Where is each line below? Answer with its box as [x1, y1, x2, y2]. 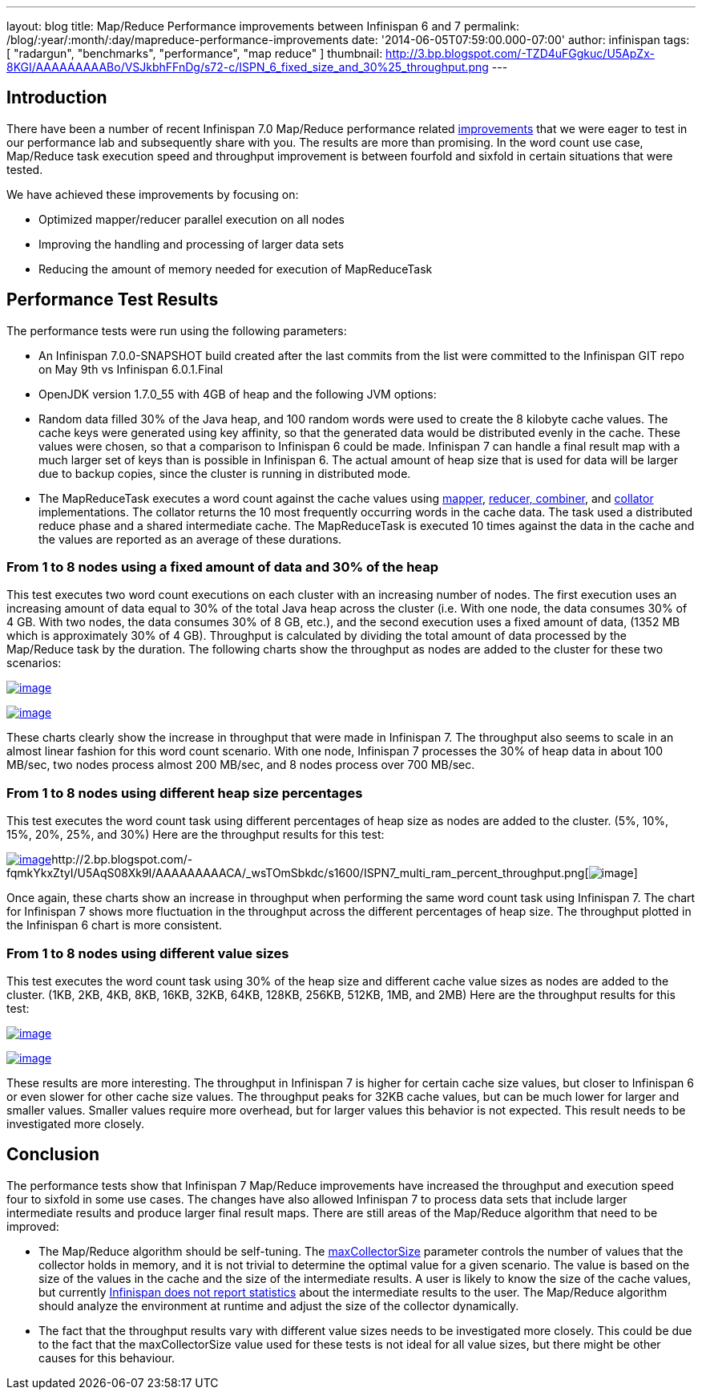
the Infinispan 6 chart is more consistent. [6, 918, 222, 933]
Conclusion [6, 1144, 100, 1165]
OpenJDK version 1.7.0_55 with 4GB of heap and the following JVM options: [38, 386, 437, 401]
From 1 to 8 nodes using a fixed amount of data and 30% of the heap [6, 559, 439, 576]
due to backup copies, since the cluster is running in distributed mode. [38, 466, 411, 480]
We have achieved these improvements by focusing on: [6, 187, 299, 201]
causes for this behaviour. [38, 1350, 175, 1365]
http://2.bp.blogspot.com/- [51, 852, 193, 867]
